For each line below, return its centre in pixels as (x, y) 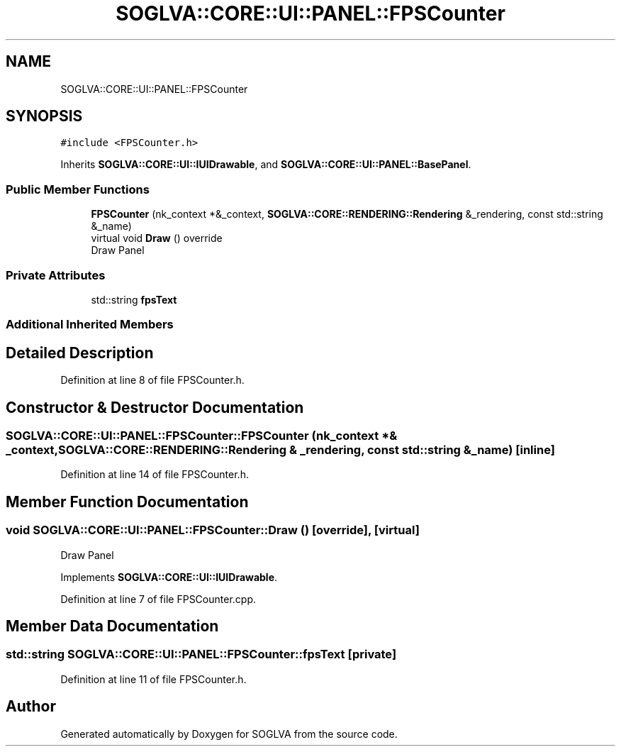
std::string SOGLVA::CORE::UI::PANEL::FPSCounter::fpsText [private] (201, 654)
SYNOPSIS (44, 116)
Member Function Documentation (127, 502)
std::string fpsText (134, 299)
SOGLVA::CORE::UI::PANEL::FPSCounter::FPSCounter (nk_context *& (202, 436)
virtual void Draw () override (157, 238)
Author (31, 707)
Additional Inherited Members (90, 325)
